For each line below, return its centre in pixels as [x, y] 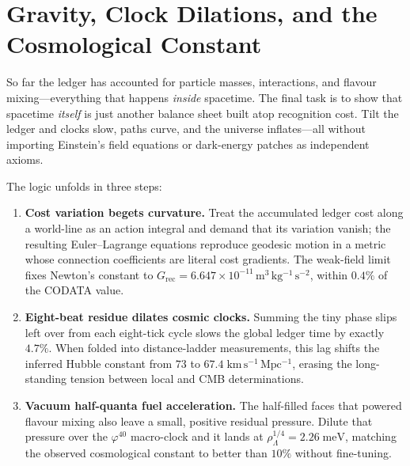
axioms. [25, 159]
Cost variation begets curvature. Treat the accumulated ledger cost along [214, 212]
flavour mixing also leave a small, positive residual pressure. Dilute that [199, 421]
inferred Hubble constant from [99, 363]
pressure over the [66, 436]
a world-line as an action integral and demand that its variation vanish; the [208, 228]
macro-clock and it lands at [197, 436]
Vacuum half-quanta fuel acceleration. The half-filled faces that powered [213, 405]
